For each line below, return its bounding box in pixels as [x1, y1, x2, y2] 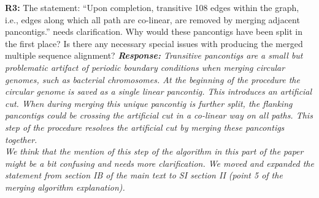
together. [5, 133, 37, 145]
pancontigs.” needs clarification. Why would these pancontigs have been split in [5, 25, 302, 38]
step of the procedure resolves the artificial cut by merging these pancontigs [5, 120, 285, 133]
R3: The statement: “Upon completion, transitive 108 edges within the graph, [5, 1, 299, 13]
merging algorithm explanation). [5, 180, 125, 193]
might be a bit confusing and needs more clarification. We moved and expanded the [5, 156, 314, 169]
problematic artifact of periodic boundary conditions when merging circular [5, 61, 285, 73]
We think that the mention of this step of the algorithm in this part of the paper [5, 145, 304, 158]
